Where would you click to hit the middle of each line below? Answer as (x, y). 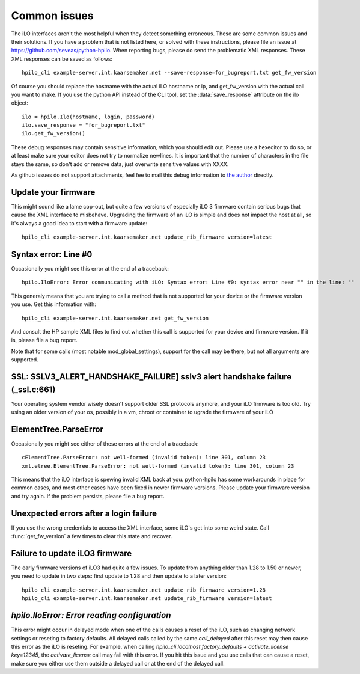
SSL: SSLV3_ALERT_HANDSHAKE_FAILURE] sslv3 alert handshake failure (151, 377)
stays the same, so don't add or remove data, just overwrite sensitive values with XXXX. (120, 164)
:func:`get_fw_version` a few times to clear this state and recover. (92, 536)
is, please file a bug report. (44, 340)
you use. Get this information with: (53, 304)
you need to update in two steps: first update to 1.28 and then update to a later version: (119, 576)
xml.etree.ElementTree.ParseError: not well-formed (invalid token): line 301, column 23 (158, 466)
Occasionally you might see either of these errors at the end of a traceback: (105, 443)
